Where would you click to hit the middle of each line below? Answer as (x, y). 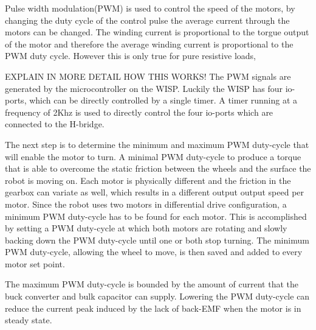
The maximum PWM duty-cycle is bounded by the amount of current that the (152, 284)
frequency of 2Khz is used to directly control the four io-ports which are (139, 112)
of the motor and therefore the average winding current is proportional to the (149, 44)
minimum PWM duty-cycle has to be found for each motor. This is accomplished (156, 216)
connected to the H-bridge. (55, 124)
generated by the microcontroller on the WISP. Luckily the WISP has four (144, 88)
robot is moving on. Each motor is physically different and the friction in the (148, 180)
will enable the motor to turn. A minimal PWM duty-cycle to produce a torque (153, 156)
